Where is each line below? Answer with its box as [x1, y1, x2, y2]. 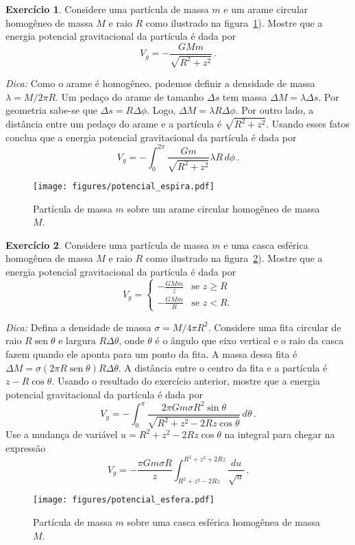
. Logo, [147, 103, 176, 117]
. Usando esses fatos [266, 117, 350, 131]
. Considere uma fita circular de [208, 319, 341, 334]
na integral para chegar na [224, 427, 335, 441]
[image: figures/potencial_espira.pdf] [33, 181, 215, 191]
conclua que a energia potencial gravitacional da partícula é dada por [5, 130, 297, 144]
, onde [119, 333, 145, 348]
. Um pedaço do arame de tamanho [56, 89, 204, 104]
